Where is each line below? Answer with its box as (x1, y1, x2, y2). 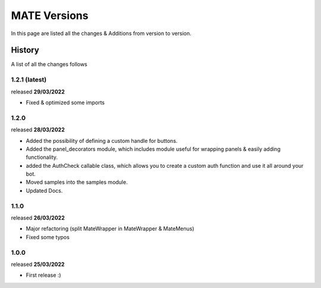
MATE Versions (11, 9, 89, 22)
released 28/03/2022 (11, 126, 65, 133)
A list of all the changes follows (11, 61, 87, 68)
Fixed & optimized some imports (26, 99, 105, 106)
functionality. (26, 154, 58, 161)
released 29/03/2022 (11, 88, 65, 95)
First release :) (26, 271, 62, 279)
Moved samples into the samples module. (26, 179, 128, 186)
